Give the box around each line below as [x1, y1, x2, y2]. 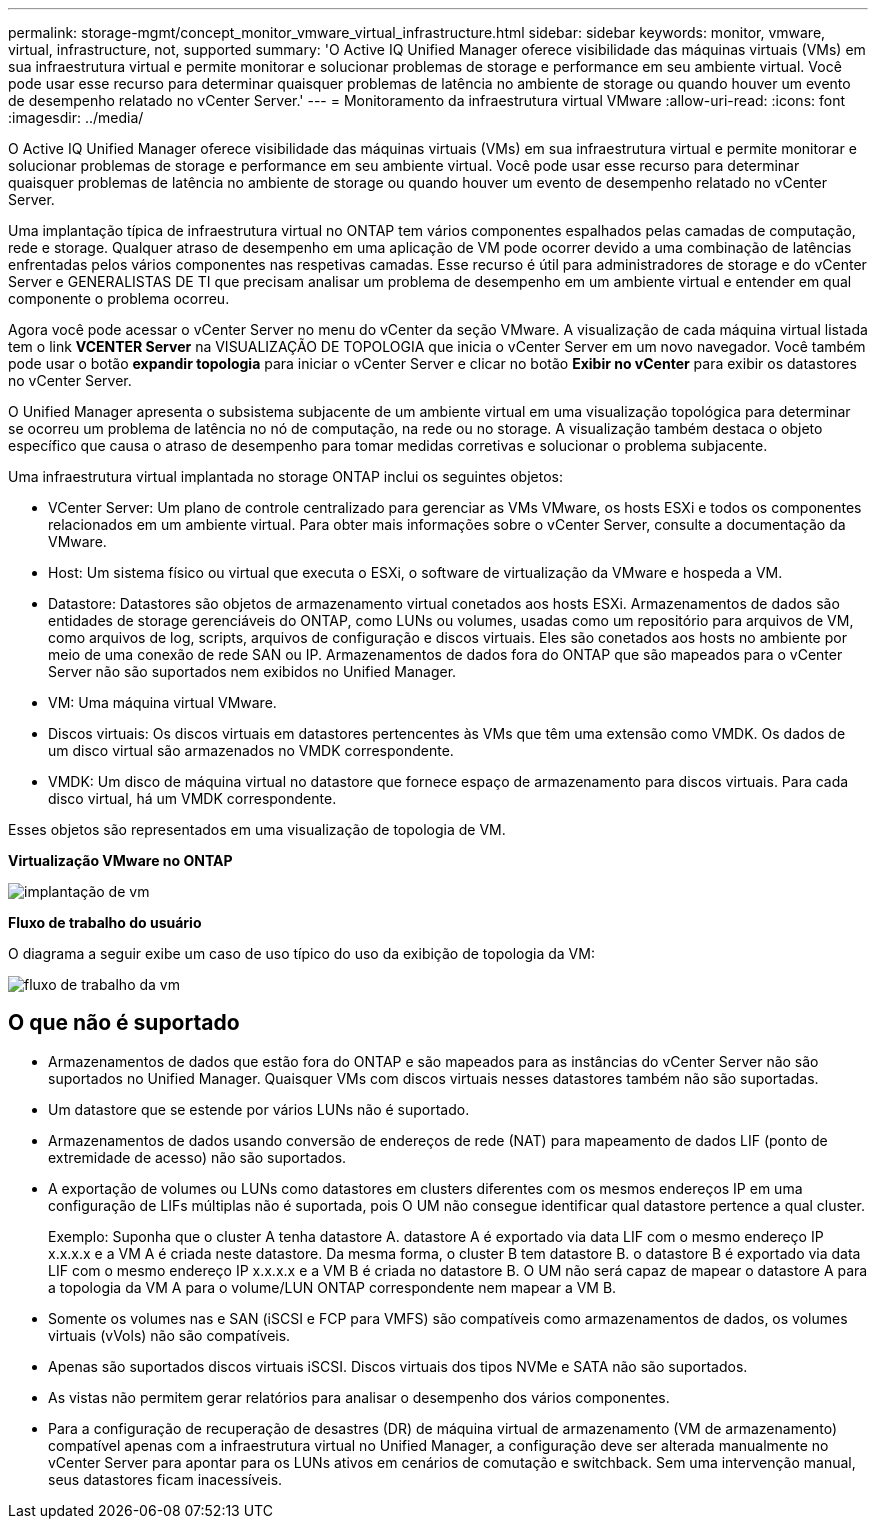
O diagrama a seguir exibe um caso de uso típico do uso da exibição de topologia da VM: [8, 945, 595, 962]
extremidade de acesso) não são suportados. [48, 1148, 347, 1166]
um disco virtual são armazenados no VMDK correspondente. [48, 742, 454, 759]
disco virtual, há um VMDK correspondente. [48, 790, 337, 807]
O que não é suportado [8, 1010, 240, 1036]
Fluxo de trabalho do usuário [8, 914, 202, 931]
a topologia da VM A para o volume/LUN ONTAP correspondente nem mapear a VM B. [48, 1278, 617, 1296]
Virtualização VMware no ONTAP [8, 852, 233, 869]
